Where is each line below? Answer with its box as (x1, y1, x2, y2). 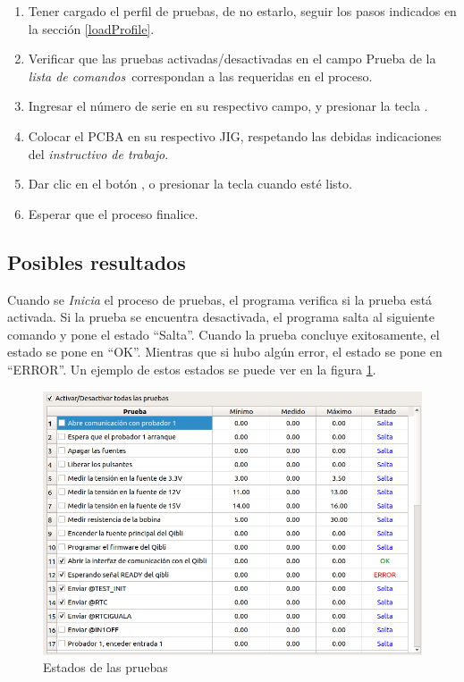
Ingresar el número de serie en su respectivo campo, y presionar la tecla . (28, 97, 428, 115)
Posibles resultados (7, 248, 186, 275)
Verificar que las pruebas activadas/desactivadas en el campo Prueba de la (28, 49, 436, 68)
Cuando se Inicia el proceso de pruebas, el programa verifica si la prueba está (7, 290, 433, 308)
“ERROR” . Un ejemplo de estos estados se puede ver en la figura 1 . (7, 359, 376, 378)
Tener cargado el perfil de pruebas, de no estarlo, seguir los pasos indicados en (28, 2, 457, 20)
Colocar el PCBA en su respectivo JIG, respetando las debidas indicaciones (28, 126, 442, 145)
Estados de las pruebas (43, 658, 168, 677)
